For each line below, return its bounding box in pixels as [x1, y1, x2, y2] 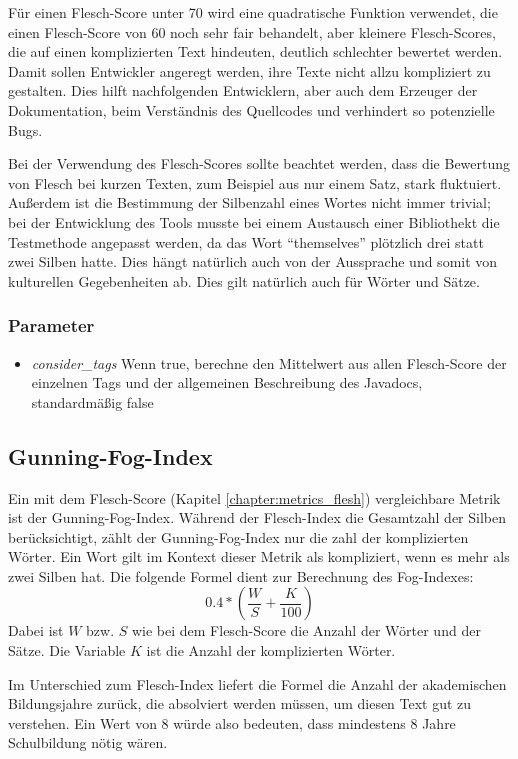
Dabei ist [8, 620, 64, 641]
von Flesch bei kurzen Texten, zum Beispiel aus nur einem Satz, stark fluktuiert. [8, 172, 502, 193]
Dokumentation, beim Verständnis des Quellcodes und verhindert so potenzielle [8, 99, 495, 120]
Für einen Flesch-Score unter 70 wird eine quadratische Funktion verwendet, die [8, 2, 498, 22]
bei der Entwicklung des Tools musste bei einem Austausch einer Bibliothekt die [8, 211, 500, 232]
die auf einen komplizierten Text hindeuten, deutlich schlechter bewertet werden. [8, 41, 503, 62]
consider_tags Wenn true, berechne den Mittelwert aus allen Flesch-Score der [31, 352, 507, 373]
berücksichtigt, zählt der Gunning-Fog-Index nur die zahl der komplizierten [8, 526, 469, 547]
